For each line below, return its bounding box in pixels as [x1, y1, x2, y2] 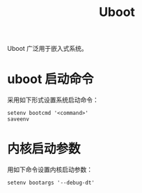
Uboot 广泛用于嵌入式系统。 [7, 45, 88, 53]
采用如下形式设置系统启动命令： [7, 95, 99, 105]
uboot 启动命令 [7, 71, 94, 87]
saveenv [7, 116, 30, 123]
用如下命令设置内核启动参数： [7, 165, 93, 174]
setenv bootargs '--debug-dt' [7, 179, 95, 187]
